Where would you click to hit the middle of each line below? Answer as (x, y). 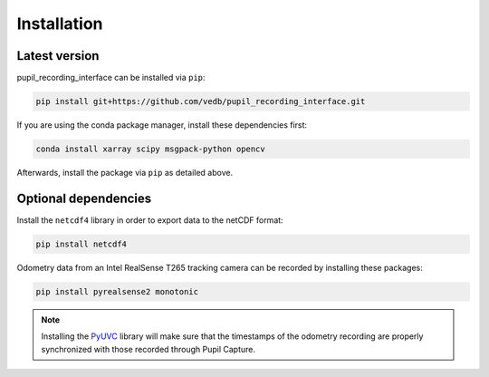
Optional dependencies (84, 198)
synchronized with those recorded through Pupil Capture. (148, 349)
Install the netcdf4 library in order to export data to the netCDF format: (150, 220)
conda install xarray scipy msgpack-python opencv (151, 149)
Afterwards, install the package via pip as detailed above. (125, 173)
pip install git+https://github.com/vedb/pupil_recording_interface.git (201, 101)
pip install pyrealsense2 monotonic (117, 291)
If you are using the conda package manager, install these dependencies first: (162, 125)
